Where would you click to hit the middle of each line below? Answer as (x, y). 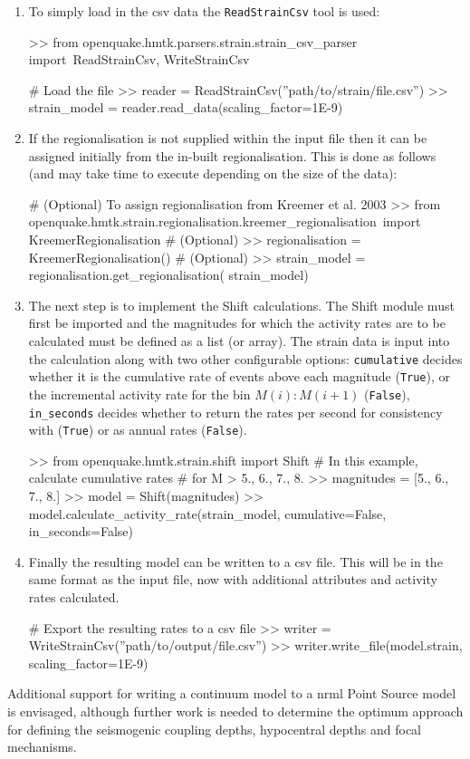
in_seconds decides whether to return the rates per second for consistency (235, 412)
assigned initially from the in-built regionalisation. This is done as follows (232, 155)
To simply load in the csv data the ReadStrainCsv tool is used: (204, 11)
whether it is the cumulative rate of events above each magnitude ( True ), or (240, 376)
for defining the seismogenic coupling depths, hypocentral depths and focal (214, 729)
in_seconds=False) (81, 531)
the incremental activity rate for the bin (139, 394)
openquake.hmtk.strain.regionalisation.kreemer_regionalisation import (225, 221)
